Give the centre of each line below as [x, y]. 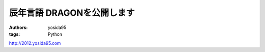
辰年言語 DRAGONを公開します [72, 13]
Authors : [18, 27]
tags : [14, 34]
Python [55, 34]
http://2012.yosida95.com [35, 43]
